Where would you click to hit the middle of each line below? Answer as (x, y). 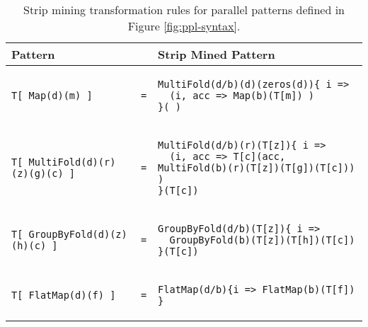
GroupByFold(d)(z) (78, 234)
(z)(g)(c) (38, 173)
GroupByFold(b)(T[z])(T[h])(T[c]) (262, 240)
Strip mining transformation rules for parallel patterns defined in (184, 10)
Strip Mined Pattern (217, 54)
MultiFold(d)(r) (72, 162)
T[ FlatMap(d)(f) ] (64, 295)
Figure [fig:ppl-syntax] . (184, 26)
